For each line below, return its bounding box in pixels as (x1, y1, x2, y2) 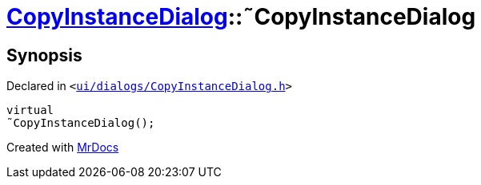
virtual (6, 104, 54, 117)
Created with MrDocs (6, 140, 119, 155)
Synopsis (6, 45, 82, 65)
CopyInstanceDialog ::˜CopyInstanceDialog (6, 3, 476, 30)
